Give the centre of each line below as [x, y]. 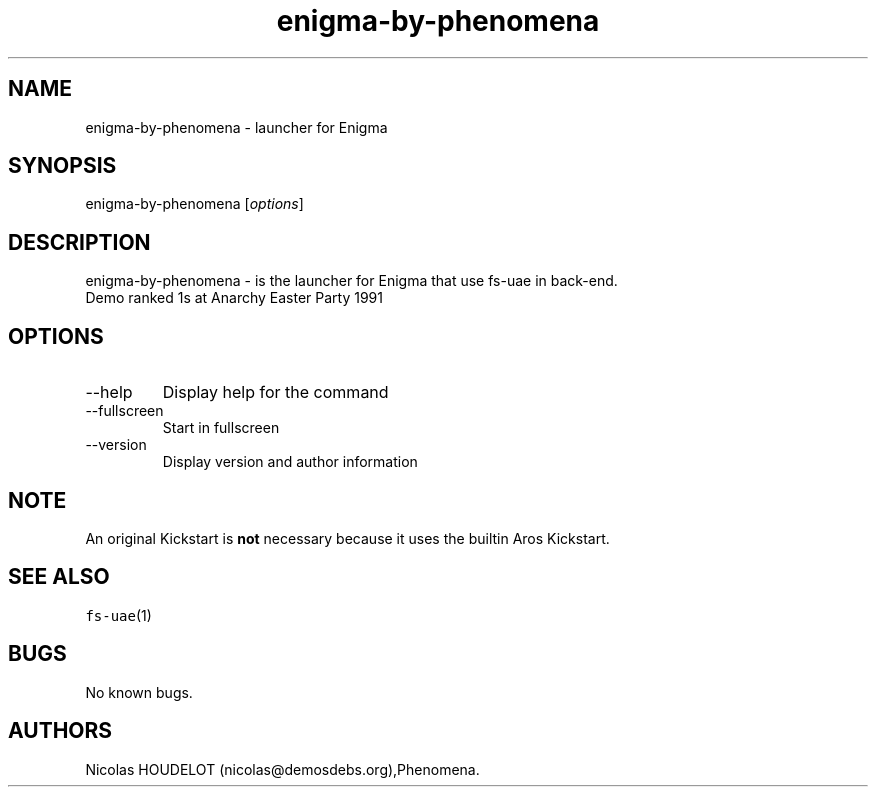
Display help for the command [275, 392]
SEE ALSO [59, 577]
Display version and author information [290, 462]
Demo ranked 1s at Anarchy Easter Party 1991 [234, 298]
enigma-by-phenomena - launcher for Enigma [236, 127]
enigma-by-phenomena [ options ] [194, 204]
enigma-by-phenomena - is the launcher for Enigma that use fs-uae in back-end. [351, 281]
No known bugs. [139, 692]
